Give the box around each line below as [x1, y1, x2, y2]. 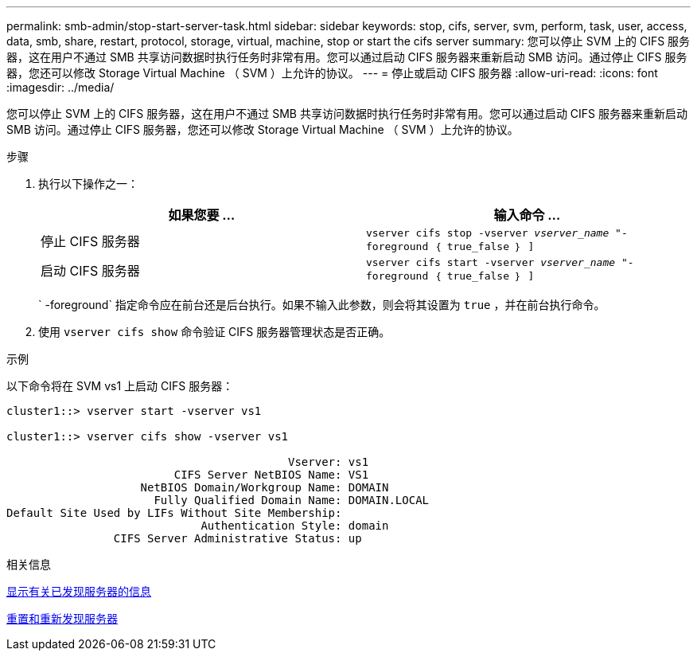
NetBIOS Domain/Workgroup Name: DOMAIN [140, 481, 389, 494]
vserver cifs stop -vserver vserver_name [366, 227, 609, 239]
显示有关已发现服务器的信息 [6, 585, 151, 598]
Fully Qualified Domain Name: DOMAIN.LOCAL [154, 494, 430, 506]
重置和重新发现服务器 [6, 612, 118, 625]
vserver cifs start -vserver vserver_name [366, 256, 616, 268]
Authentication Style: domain [201, 519, 389, 532]
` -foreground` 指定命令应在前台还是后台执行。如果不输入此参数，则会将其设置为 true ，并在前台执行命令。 [38, 298, 605, 311]
